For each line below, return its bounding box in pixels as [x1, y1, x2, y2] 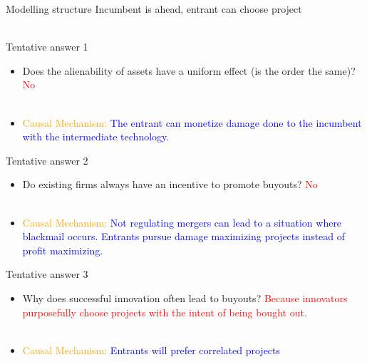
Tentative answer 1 [6, 39, 88, 54]
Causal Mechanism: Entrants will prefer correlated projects [22, 342, 281, 357]
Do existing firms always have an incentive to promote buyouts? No [22, 177, 318, 192]
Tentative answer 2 [6, 152, 88, 167]
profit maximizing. [22, 242, 103, 257]
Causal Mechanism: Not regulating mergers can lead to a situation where [22, 214, 342, 229]
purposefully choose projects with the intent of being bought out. [22, 304, 307, 319]
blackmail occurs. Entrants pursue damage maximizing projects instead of [22, 229, 346, 244]
